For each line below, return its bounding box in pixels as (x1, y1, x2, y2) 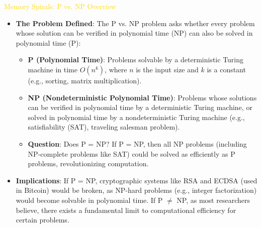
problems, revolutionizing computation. (28, 158, 149, 169)
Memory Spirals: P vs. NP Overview (4, 1, 116, 11)
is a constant (207, 64, 246, 74)
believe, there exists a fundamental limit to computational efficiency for (16, 204, 236, 215)
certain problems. (16, 214, 69, 225)
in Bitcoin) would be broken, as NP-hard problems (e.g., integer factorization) (16, 185, 257, 195)
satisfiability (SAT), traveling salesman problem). (28, 122, 180, 132)
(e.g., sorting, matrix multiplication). (28, 75, 142, 85)
